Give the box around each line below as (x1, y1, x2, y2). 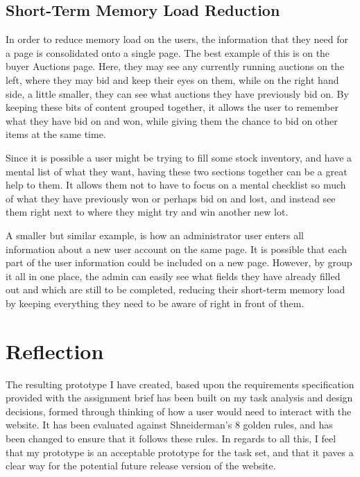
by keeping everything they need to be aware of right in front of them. (6, 295, 305, 310)
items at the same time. (6, 127, 106, 141)
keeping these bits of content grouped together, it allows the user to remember (6, 100, 338, 114)
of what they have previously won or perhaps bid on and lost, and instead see (6, 191, 336, 205)
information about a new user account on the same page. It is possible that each (6, 241, 347, 256)
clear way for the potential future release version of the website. (6, 458, 276, 473)
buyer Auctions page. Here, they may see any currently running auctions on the (6, 59, 345, 73)
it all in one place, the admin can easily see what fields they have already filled (6, 268, 341, 283)
